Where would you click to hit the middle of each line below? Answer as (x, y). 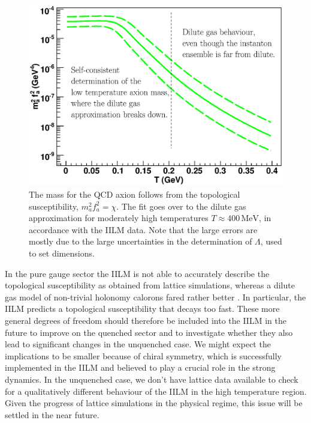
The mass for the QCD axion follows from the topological (135, 194)
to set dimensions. (62, 253)
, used (271, 241)
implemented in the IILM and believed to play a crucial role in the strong (140, 367)
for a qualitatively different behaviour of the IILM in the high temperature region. (156, 391)
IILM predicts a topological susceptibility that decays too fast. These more (142, 309)
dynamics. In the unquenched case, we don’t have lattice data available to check (152, 379)
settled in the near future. (52, 414)
